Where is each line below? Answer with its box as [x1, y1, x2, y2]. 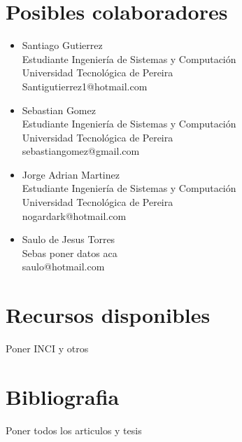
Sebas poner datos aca [22, 245, 118, 260]
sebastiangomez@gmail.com [22, 144, 140, 158]
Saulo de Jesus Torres [22, 232, 115, 247]
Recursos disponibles [6, 301, 211, 329]
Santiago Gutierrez [22, 38, 103, 53]
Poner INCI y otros [6, 341, 89, 356]
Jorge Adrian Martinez [22, 167, 120, 181]
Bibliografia [6, 382, 120, 410]
